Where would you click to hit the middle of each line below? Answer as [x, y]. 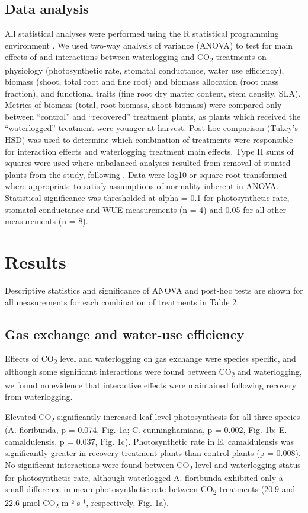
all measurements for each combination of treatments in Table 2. [122, 302]
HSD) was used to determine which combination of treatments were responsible [149, 140]
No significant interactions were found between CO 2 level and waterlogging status [153, 465]
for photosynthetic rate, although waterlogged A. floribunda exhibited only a [144, 477]
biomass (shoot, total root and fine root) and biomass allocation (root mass [142, 82]
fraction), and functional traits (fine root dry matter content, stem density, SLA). [153, 93]
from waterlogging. [39, 396]
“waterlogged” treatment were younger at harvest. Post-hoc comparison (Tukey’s [151, 128]
